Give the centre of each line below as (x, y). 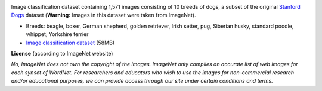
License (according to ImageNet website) (62, 53)
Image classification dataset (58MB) (70, 43)
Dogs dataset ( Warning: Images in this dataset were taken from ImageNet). (103, 15)
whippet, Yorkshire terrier (57, 34)
